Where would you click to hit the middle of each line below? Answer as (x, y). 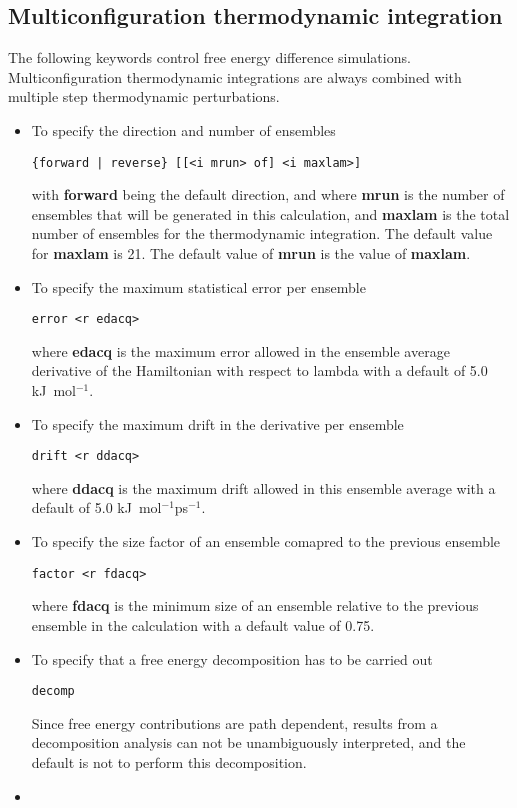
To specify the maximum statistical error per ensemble (198, 286)
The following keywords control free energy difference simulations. (209, 57)
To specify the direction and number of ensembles (183, 129)
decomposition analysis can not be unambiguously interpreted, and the (248, 742)
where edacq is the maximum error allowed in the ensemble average (240, 350)
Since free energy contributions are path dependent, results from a (234, 722)
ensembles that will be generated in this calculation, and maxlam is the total (270, 213)
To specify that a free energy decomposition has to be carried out (232, 658)
